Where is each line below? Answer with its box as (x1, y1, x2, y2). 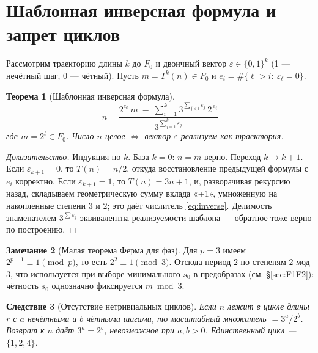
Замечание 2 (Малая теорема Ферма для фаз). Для (6, 243, 198, 256)
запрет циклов (6, 21, 120, 46)
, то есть (75, 255, 108, 268)
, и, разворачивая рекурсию (188, 174, 290, 187)
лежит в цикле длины (227, 300, 309, 313)
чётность (6, 279, 39, 292)
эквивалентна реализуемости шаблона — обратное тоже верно (79, 211, 312, 224)
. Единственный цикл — (205, 324, 297, 337)
